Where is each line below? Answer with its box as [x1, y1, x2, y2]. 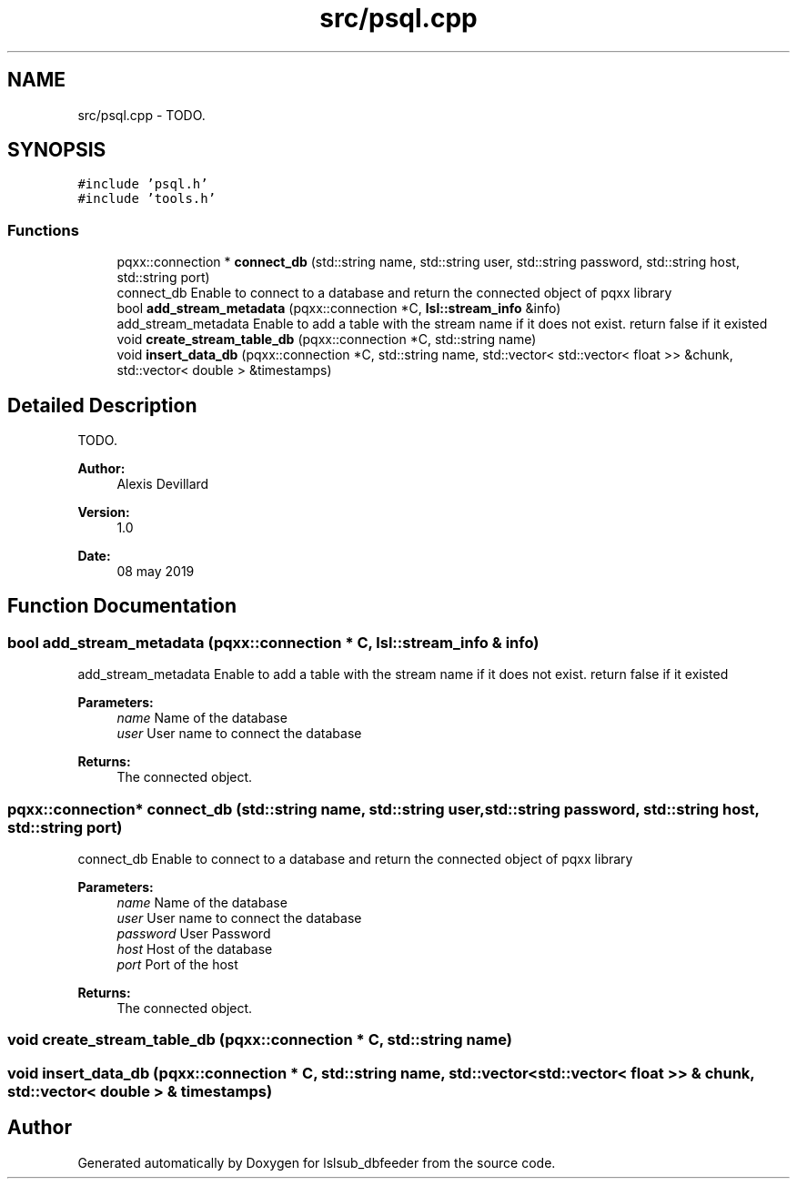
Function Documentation [7, 594, 237, 618]
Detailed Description [7, 393, 197, 417]
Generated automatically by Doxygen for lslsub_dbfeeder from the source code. [77, 1154, 556, 1171]
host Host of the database [116, 941, 273, 957]
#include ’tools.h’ [77, 191, 217, 207]
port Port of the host [116, 957, 238, 972]
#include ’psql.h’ [77, 177, 208, 192]
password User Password [116, 926, 271, 941]
